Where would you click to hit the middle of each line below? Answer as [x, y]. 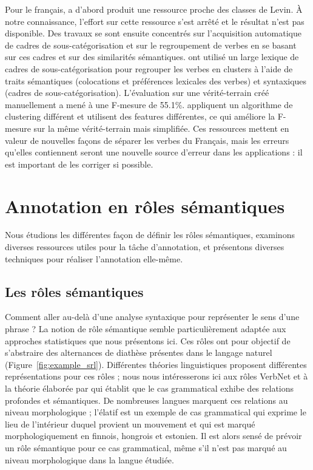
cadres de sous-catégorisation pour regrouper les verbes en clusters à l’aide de [149, 68]
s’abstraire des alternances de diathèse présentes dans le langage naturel [139, 352]
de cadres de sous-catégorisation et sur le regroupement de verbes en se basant [151, 45]
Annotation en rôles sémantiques [145, 206]
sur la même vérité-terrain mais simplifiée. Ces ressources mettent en [161, 128]
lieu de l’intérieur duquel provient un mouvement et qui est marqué [130, 424]
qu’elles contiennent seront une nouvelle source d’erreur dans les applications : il [154, 152]
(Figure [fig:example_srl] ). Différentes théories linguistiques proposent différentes [156, 364]
